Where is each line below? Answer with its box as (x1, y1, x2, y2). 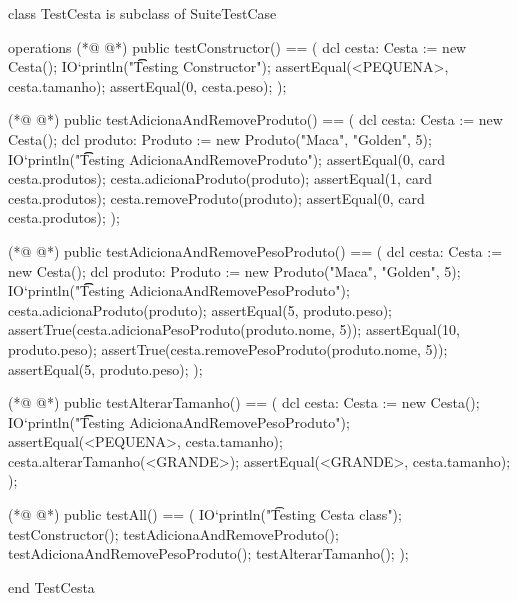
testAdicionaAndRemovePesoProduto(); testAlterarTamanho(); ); (8, 543, 409, 564)
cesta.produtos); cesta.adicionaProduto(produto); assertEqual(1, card (8, 168, 433, 189)
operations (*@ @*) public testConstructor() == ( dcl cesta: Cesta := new (8, 36, 467, 57)
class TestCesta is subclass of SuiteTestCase (8, 3, 277, 23)
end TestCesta (8, 576, 95, 597)
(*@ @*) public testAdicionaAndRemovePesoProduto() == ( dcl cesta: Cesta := (8, 240, 503, 261)
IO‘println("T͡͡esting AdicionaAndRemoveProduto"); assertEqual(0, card (8, 148, 445, 169)
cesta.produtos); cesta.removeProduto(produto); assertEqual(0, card (8, 187, 425, 208)
